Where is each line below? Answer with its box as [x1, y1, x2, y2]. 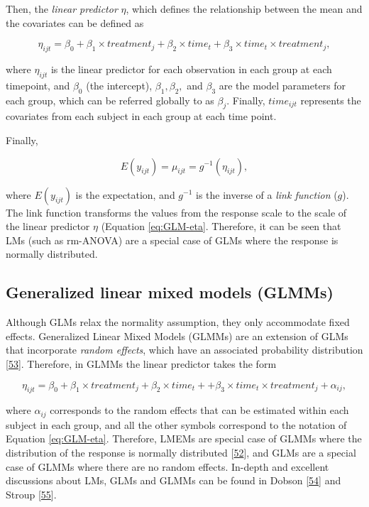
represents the [300, 92, 361, 107]
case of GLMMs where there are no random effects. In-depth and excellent [6, 459, 329, 474]
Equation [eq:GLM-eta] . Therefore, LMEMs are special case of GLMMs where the [6, 431, 362, 446]
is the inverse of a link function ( [196, 187, 338, 202]
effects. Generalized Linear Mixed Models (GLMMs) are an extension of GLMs [6, 328, 348, 343]
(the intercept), [86, 77, 153, 92]
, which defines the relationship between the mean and [126, 1, 363, 16]
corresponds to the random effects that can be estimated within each [50, 403, 349, 418]
